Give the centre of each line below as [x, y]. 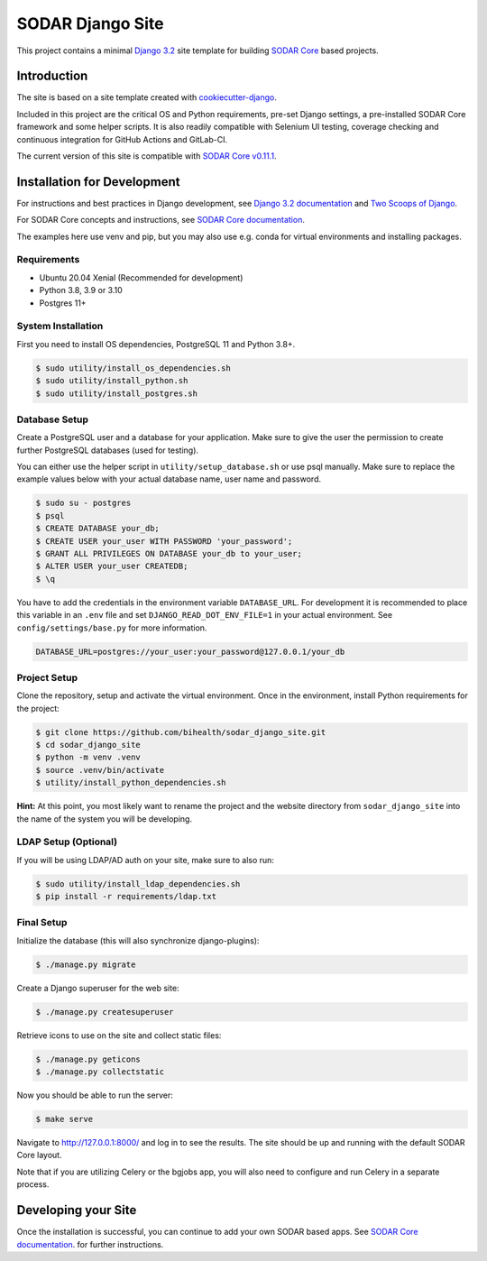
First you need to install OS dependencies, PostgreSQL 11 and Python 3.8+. [156, 344]
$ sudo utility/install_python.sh [112, 381]
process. [33, 1184]
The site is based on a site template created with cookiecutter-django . [147, 97]
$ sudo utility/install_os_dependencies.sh [133, 368]
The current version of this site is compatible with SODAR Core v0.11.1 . [147, 156]
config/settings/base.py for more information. [112, 628]
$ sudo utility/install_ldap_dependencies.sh [138, 884]
